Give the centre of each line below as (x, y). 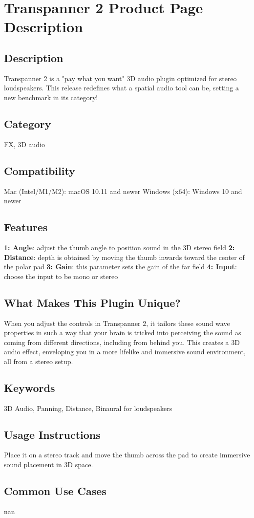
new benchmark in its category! (51, 97)
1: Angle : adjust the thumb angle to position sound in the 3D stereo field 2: (119, 247)
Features (26, 227)
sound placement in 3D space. (49, 464)
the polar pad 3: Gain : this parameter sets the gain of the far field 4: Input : (120, 267)
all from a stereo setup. (39, 361)
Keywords (30, 387)
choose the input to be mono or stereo (61, 276)
